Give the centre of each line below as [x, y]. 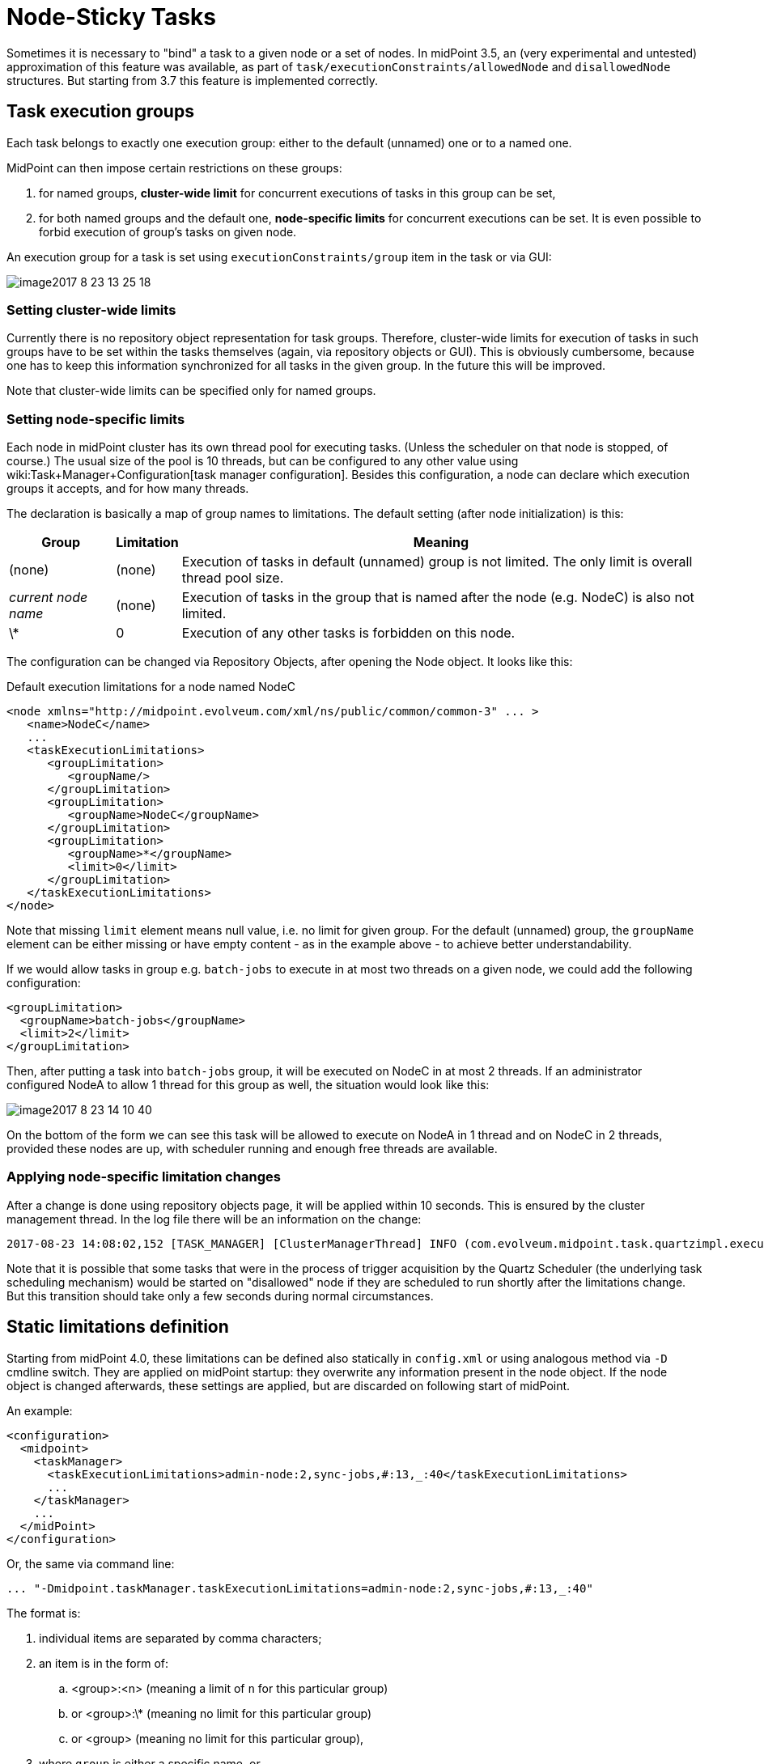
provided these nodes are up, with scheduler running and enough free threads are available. [252, 1149]
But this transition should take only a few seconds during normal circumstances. [220, 1295]
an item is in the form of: [104, 1663]
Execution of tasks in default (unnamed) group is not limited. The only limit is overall [437, 562]
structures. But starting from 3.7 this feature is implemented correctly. [193, 80]
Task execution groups [100, 112]
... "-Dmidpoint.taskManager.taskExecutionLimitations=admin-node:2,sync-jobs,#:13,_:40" [300, 1588]
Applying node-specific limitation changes [144, 1177]
